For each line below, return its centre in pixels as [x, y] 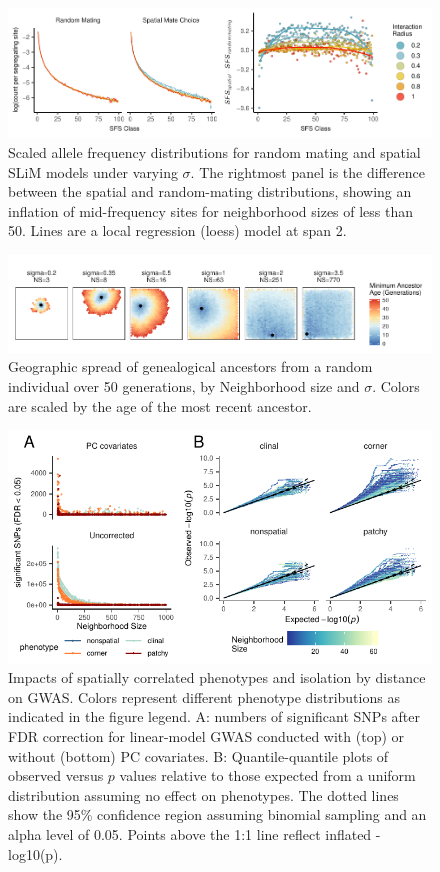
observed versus [56, 775]
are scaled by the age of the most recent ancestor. [160, 405]
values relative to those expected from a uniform [267, 775]
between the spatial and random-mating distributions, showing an [210, 191]
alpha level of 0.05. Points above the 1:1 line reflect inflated [190, 834]
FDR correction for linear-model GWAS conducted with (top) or [206, 736]
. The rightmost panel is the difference [307, 171]
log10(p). [35, 853]
